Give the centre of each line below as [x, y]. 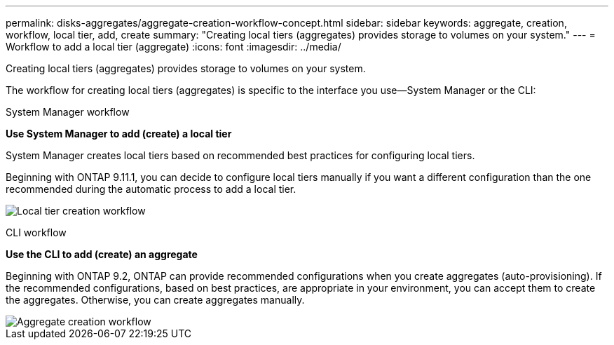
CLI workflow [36, 232]
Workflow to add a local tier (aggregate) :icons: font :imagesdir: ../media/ [173, 47]
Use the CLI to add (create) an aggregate [102, 254]
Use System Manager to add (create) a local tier [119, 134]
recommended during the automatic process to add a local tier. [151, 189]
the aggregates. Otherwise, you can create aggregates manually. [155, 300]
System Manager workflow [68, 112]
